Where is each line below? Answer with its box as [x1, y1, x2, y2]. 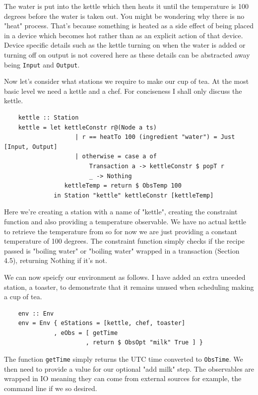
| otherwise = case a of [75, 153, 157, 160]
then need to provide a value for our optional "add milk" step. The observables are [4, 363, 255, 374]
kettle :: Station [18, 114, 79, 121]
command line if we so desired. [4, 383, 97, 393]
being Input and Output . [4, 59, 80, 69]
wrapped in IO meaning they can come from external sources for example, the [4, 373, 242, 384]
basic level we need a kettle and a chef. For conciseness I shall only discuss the [4, 85, 242, 96]
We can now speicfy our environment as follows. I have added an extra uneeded [4, 271, 246, 282]
